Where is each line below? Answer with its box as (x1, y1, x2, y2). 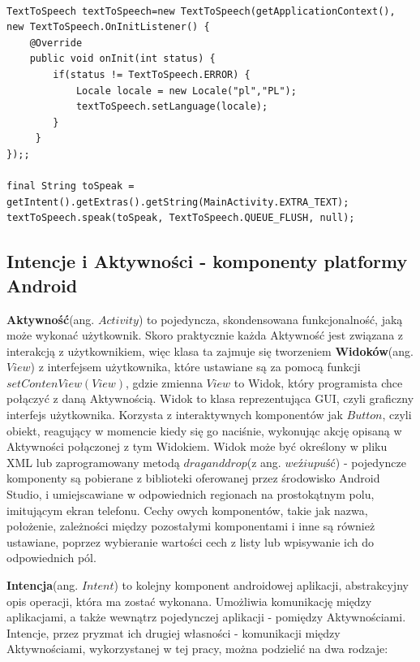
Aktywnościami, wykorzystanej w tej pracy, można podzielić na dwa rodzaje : (6, 640, 388, 657)
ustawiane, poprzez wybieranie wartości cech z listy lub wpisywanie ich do (6, 533, 375, 550)
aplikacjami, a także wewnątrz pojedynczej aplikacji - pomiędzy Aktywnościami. (6, 608, 406, 625)
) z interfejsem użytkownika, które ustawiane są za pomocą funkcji (30, 358, 361, 375)
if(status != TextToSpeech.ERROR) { (53, 68, 251, 80)
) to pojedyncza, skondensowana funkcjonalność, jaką (138, 310, 403, 327)
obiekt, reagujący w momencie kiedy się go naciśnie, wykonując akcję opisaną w (6, 422, 402, 439)
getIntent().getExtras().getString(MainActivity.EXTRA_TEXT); (6, 196, 349, 208)
